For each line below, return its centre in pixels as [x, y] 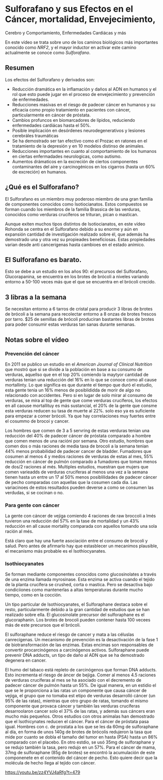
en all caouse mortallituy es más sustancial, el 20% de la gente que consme [81, 406]
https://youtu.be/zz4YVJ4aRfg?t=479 [43, 772]
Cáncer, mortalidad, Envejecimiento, [80, 19]
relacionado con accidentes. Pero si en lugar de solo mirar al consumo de [79, 395]
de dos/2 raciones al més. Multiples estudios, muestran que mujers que [77, 466]
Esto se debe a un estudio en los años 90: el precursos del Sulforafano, [77, 272]
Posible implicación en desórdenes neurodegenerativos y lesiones [79, 130]
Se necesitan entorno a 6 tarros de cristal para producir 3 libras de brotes [79, 309]
